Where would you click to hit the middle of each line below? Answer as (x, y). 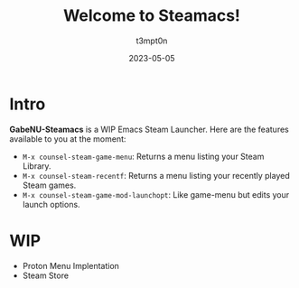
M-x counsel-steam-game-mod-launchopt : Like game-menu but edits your (156, 194)
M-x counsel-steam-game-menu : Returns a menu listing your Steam (143, 156)
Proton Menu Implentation (71, 265)
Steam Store (46, 275)
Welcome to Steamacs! (152, 16)
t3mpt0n (152, 41)
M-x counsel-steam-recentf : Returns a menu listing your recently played (156, 175)
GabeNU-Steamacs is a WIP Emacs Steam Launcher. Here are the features (149, 129)
